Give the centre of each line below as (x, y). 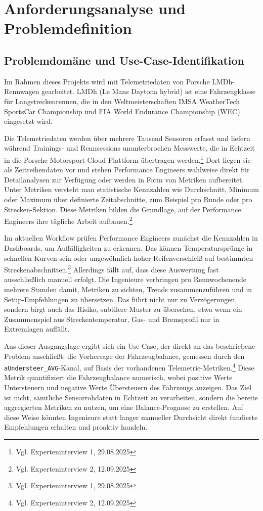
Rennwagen (22, 91)
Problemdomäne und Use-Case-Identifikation (124, 60)
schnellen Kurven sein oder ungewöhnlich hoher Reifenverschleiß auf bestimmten (129, 258)
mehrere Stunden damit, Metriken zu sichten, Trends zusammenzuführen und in (128, 289)
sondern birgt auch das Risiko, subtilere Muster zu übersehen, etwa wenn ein (123, 309)
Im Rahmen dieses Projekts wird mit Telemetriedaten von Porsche (107, 81)
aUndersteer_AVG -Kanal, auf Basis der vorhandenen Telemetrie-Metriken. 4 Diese (129, 367)
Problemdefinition (68, 28)
